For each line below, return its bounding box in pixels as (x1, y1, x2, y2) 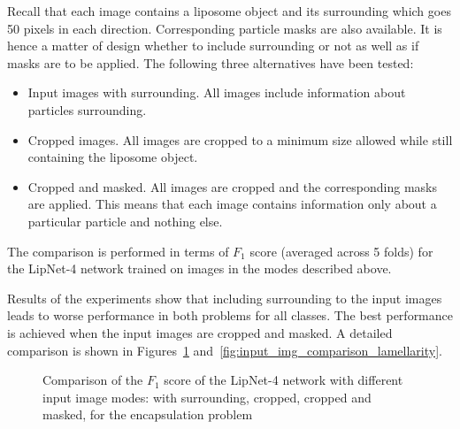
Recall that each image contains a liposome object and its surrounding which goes (7, 2, 451, 19)
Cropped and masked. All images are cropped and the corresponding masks (27, 177, 437, 195)
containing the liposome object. (27, 148, 198, 166)
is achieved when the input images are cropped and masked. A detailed (7, 323, 393, 341)
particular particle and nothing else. (27, 211, 223, 230)
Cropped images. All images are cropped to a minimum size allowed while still (27, 130, 453, 149)
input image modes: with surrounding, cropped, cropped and (42, 387, 372, 406)
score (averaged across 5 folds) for (249, 241, 433, 260)
